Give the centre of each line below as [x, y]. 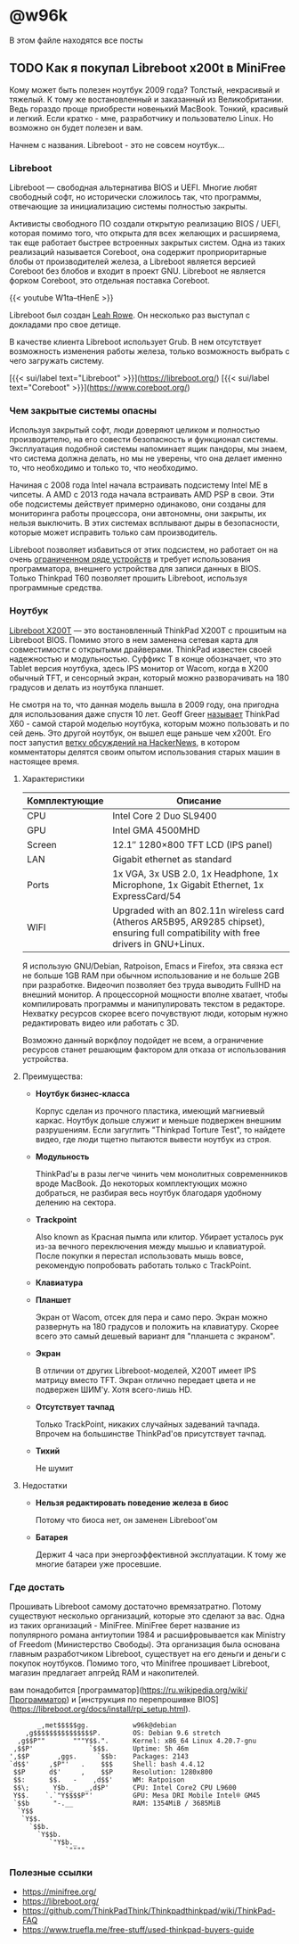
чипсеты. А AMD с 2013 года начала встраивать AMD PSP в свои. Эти [142, 495]
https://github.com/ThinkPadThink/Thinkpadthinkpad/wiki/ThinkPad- [149, 1911]
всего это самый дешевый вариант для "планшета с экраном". [155, 1336]
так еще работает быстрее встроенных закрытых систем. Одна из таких [147, 243]
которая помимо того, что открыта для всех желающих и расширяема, [145, 234]
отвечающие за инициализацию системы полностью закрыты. [129, 207]
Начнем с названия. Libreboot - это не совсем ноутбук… [117, 144]
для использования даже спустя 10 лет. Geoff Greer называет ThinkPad [145, 713]
